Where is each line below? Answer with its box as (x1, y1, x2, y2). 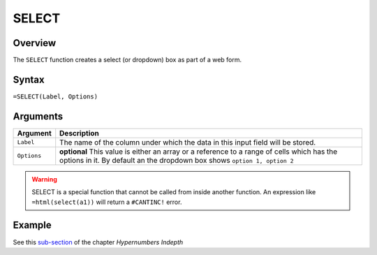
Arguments (13, 110, 64, 122)
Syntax (13, 73, 45, 85)
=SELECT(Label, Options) (13, 92, 98, 101)
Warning (31, 175, 57, 183)
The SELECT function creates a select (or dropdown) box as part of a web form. (13, 56, 242, 64)
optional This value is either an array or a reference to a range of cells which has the (59, 147, 338, 156)
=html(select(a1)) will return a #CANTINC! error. (31, 198, 182, 206)
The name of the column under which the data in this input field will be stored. (59, 137, 316, 147)
